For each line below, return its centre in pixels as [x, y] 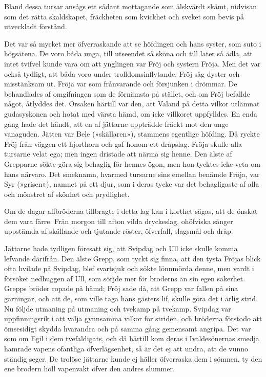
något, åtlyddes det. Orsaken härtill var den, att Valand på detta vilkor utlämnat [132, 104]
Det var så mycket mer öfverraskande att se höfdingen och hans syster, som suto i [133, 43]
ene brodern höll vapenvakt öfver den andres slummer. [89, 369]
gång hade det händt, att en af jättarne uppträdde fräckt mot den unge [116, 124]
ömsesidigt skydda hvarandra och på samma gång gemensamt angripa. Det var [128, 328]
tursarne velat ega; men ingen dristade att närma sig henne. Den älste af [118, 154]
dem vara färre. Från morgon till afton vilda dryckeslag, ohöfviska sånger [119, 221]
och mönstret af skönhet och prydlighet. [67, 194]
